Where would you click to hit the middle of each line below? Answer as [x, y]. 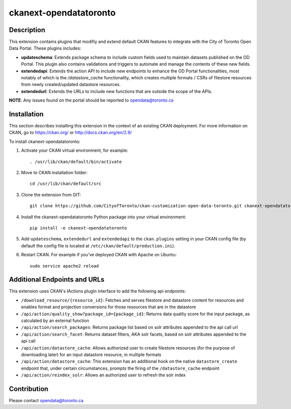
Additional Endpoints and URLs [57, 280]
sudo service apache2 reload [64, 266]
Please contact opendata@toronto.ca [46, 401]
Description [27, 30]
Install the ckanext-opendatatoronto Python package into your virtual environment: [104, 217]
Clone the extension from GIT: [51, 195]
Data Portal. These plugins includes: [45, 48]
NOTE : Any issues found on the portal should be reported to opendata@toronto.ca [91, 100]
